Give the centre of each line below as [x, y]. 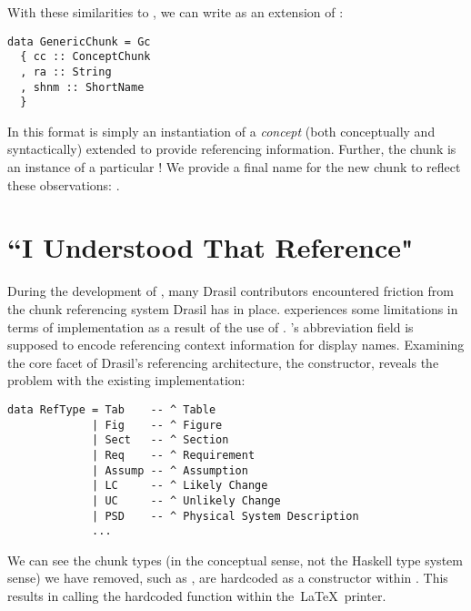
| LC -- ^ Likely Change [180, 486]
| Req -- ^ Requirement [174, 455]
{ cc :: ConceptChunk [85, 57]
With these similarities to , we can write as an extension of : [175, 12]
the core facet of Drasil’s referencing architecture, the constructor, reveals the [223, 362]
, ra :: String [66, 71]
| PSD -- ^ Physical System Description [225, 516]
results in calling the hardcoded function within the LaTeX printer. [197, 596]
